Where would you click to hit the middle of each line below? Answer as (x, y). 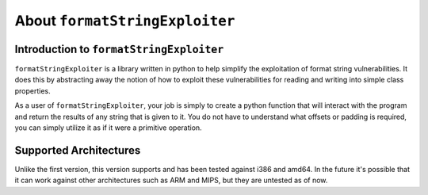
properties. (32, 90)
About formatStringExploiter (125, 21)
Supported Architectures (78, 150)
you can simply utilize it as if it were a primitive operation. (108, 128)
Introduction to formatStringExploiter (119, 49)
